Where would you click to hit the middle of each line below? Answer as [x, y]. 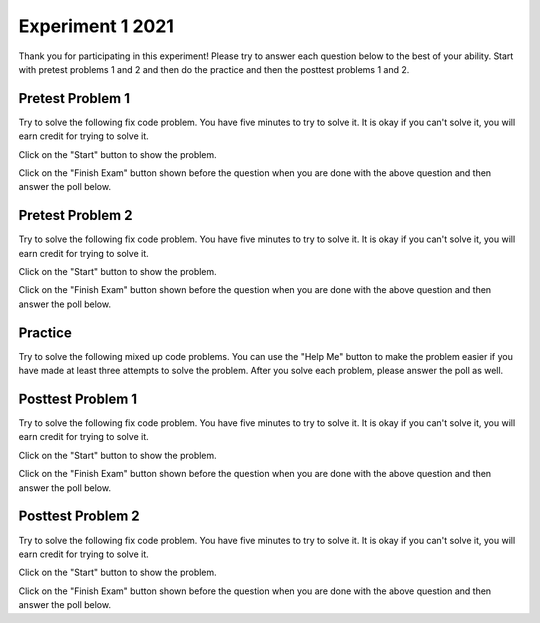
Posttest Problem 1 [78, 398]
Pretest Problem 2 [75, 215]
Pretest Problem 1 [74, 98]
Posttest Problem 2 [79, 516]
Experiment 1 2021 [96, 26]
